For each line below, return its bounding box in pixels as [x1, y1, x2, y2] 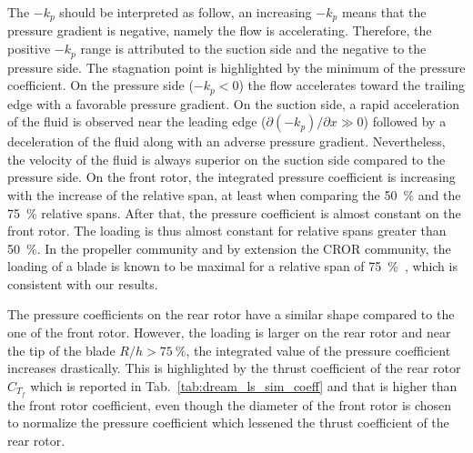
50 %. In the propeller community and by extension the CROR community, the [7, 238, 451, 257]
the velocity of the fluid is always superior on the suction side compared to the [7, 149, 446, 168]
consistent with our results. [7, 274, 158, 293]
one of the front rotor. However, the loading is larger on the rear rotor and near [7, 323, 451, 342]
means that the [341, 3, 427, 21]
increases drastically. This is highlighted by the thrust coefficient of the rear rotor [7, 358, 461, 377]
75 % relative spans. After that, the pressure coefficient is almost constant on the [7, 203, 461, 222]
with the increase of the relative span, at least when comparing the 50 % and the [7, 185, 461, 204]
